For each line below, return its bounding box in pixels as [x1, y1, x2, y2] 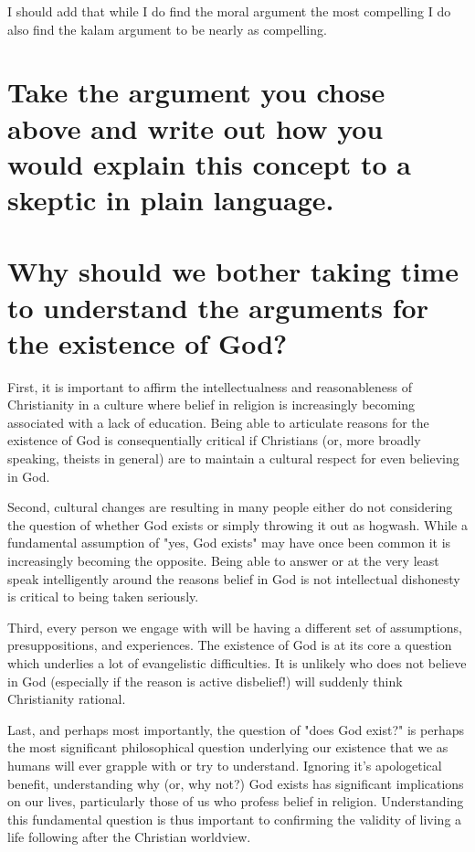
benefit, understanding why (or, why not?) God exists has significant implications [7, 773, 464, 793]
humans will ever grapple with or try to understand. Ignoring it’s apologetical [7, 755, 442, 774]
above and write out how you [7, 109, 384, 146]
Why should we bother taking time [7, 252, 459, 290]
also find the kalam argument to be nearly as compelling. [7, 19, 327, 38]
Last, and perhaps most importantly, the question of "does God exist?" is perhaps [7, 719, 464, 739]
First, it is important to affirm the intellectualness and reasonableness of [7, 377, 413, 396]
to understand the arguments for [7, 288, 428, 325]
